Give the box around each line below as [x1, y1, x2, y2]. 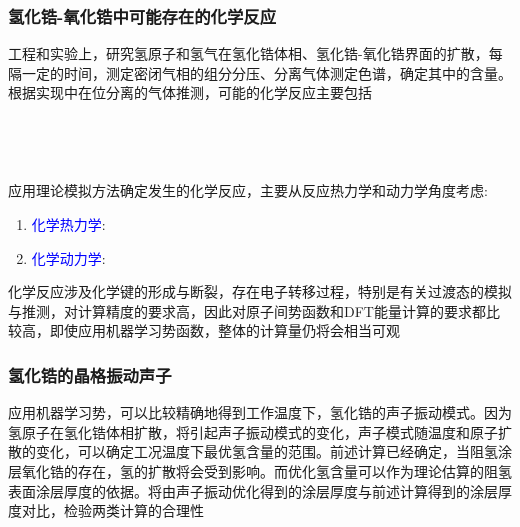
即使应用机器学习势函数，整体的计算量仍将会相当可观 [49, 320, 400, 341]
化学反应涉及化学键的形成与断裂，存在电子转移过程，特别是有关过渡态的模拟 [8, 281, 512, 302]
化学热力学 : [31, 213, 106, 234]
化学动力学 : [31, 247, 106, 268]
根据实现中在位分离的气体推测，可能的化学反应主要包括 [8, 82, 372, 103]
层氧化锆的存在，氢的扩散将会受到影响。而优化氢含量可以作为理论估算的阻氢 [8, 460, 512, 481]
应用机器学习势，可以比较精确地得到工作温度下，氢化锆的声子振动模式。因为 [8, 402, 512, 423]
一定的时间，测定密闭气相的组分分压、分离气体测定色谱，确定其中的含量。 [21, 62, 512, 83]
